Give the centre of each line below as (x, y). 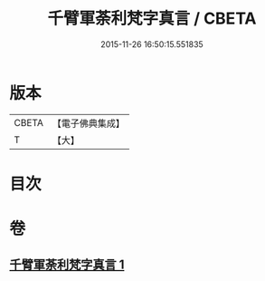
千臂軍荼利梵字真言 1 (67, 265)
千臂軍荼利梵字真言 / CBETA (152, 19)
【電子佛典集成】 (88, 123)
